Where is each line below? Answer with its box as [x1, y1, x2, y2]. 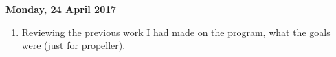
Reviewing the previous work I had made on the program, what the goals [21, 24, 331, 39]
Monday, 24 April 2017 [5, 2, 117, 16]
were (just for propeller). [21, 38, 126, 52]
